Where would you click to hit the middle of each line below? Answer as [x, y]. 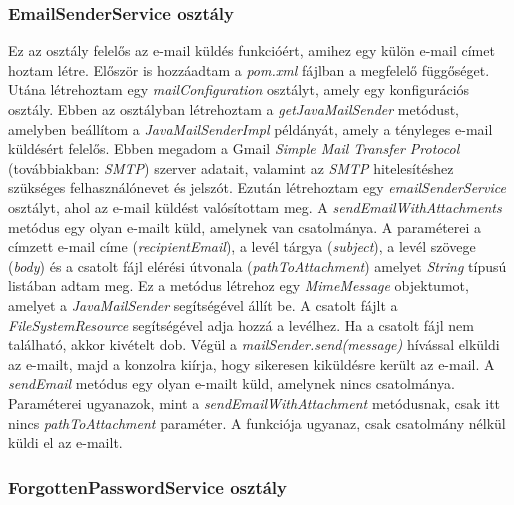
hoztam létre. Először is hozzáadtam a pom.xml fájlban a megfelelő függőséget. [249, 69]
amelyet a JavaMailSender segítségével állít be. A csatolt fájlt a [203, 304]
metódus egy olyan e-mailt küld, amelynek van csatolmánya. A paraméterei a [245, 226]
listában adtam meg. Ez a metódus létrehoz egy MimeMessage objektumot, [238, 285]
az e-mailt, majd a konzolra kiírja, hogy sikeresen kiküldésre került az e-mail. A [251, 363]
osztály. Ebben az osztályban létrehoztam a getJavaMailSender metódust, [233, 109]
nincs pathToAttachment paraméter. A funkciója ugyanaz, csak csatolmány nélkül [257, 422]
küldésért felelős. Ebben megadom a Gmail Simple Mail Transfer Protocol [234, 148]
